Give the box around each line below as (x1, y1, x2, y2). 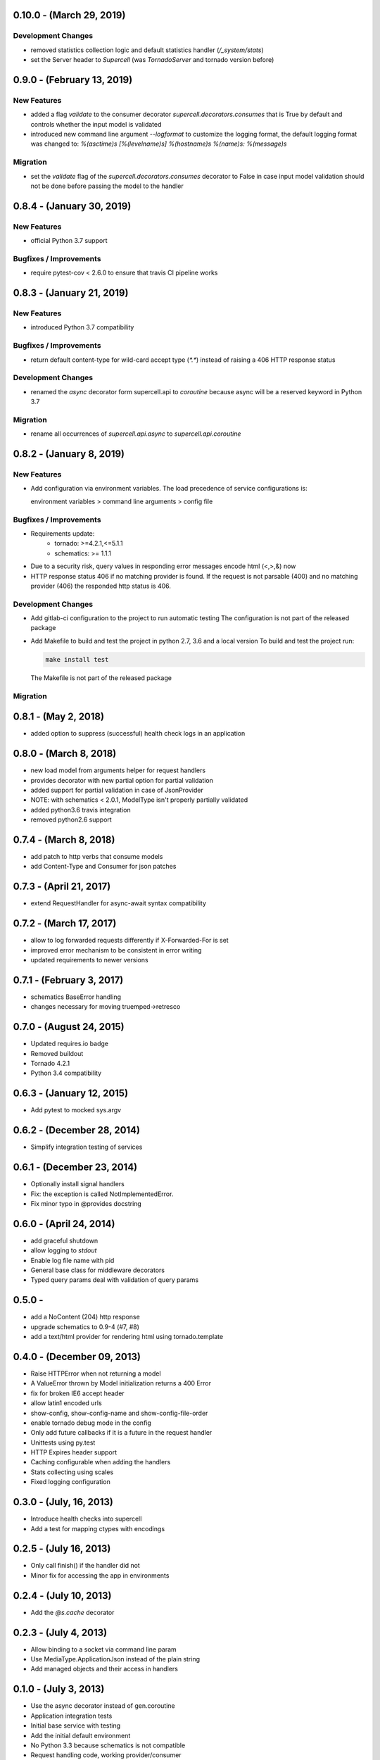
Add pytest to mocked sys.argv (30, 1106, 122, 1114)
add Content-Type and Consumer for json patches (30, 862, 177, 871)
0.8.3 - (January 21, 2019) (13, 287, 129, 299)
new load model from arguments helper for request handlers (30, 766, 206, 774)
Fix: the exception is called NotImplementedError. (30, 1190, 174, 1198)
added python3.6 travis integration (30, 805, 131, 814)
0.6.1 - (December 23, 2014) (13, 1162, 138, 1174)
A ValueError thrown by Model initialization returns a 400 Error (30, 1379, 211, 1388)
